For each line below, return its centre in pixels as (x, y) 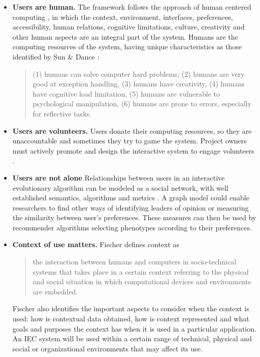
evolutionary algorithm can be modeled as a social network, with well (120, 187)
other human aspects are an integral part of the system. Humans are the (125, 36)
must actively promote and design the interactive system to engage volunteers (133, 150)
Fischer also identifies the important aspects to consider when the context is (131, 308)
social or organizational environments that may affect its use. (107, 348)
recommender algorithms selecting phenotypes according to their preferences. (132, 227)
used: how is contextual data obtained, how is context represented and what (131, 319)
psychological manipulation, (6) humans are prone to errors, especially (142, 103)
